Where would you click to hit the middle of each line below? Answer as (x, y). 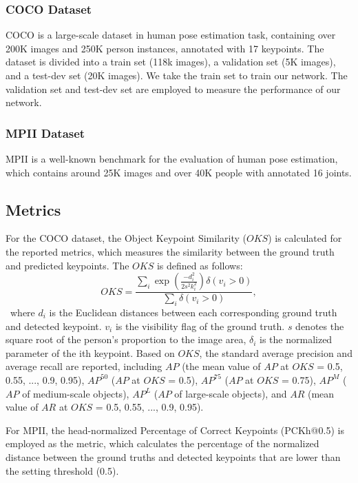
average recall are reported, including (84, 366)
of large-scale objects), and (231, 393)
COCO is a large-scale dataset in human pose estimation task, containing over (171, 35)
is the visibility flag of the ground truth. (200, 326)
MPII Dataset (45, 133)
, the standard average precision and (276, 352)
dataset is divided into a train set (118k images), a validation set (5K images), (171, 62)
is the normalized (296, 339)
